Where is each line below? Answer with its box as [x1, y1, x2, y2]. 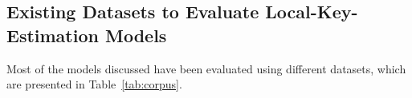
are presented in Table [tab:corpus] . [6, 76, 182, 92]
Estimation [6, 22, 99, 47]
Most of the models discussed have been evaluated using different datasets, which [6, 60, 406, 76]
